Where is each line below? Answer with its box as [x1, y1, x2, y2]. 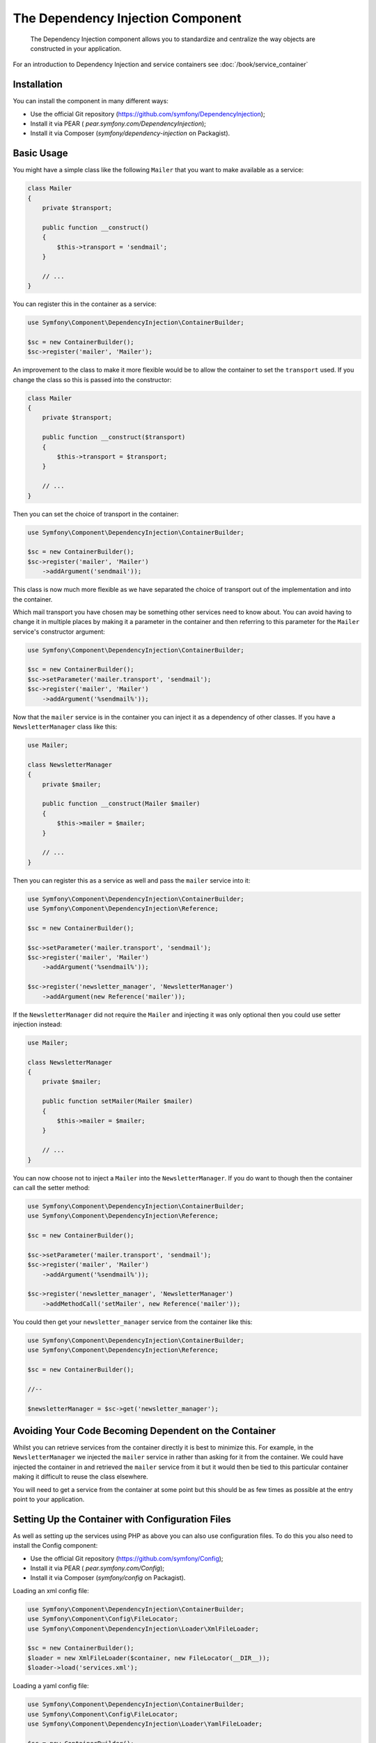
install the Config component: [13, 1542, 98, 1550]
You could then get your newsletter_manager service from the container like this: [13, 1318, 253, 1326]
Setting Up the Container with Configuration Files [13, 1513, 231, 1525]
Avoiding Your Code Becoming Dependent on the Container [13, 1424, 276, 1436]
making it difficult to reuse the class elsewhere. [13, 1472, 149, 1481]
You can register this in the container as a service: [13, 300, 157, 308]
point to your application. [13, 1495, 85, 1504]
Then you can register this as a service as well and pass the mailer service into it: [13, 876, 251, 885]
